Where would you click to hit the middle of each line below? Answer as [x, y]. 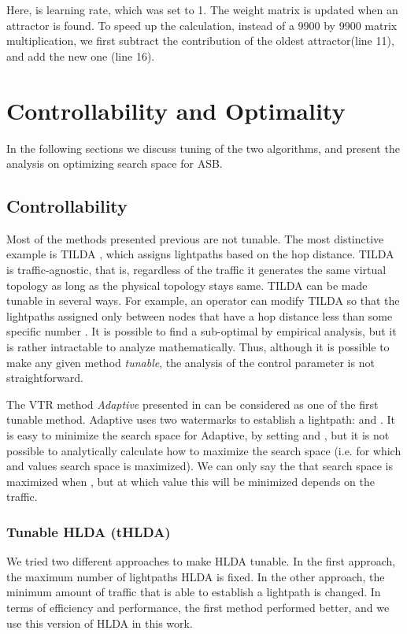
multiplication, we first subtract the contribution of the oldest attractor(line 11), [200, 41]
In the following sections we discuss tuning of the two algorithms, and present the [203, 148]
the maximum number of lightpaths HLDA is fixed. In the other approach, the [196, 576]
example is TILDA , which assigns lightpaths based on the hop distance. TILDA [200, 254]
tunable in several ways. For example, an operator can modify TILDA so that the [203, 300]
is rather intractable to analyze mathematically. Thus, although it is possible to [198, 347]
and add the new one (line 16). [81, 56]
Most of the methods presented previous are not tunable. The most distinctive [195, 238]
